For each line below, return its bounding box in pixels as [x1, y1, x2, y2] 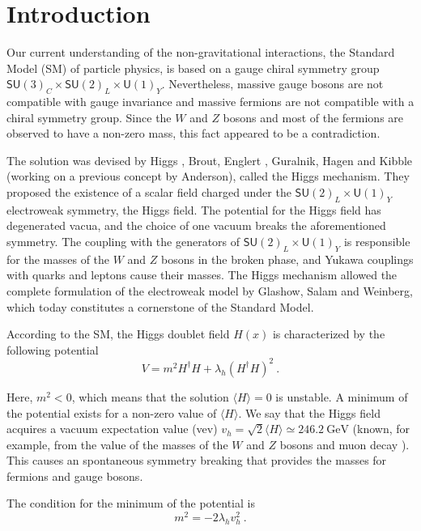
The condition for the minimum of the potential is [6, 495, 255, 512]
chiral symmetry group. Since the [6, 108, 172, 125]
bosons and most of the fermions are [223, 108, 404, 125]
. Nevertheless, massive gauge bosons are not [161, 75, 384, 92]
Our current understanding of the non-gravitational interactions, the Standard [6, 44, 395, 61]
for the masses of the [6, 250, 110, 267]
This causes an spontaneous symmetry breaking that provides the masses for [6, 452, 387, 469]
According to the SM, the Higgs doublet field [6, 325, 230, 342]
